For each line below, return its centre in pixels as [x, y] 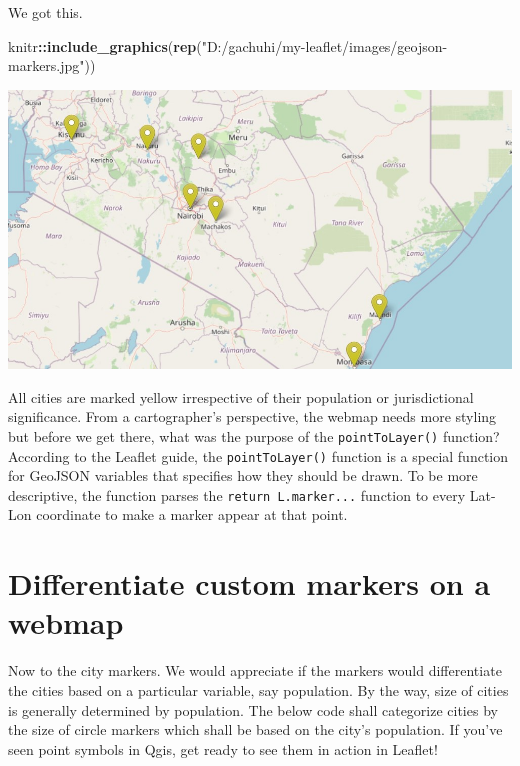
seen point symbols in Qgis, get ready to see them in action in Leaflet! [223, 748]
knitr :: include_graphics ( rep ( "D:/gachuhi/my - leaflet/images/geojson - [228, 45]
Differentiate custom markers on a [249, 583]
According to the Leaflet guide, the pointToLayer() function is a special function [258, 455]
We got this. [45, 12]
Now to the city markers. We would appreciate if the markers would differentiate [255, 670]
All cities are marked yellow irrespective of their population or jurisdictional [241, 396]
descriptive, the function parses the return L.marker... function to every [237, 494]
